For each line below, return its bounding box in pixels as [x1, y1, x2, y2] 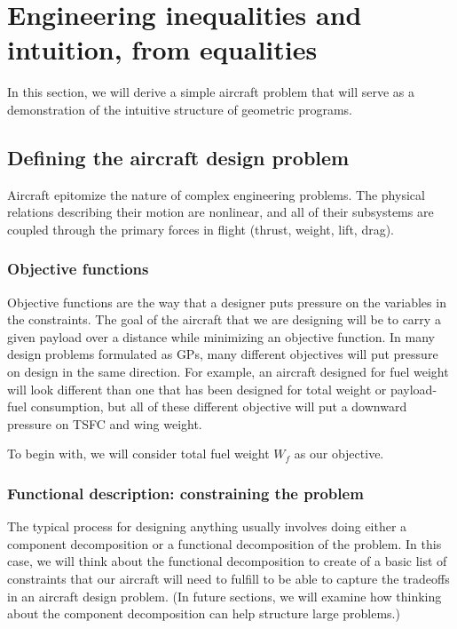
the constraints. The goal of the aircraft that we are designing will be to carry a [7, 310, 441, 329]
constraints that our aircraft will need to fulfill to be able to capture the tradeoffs [7, 569, 450, 588]
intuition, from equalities [7, 31, 318, 68]
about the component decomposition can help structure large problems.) [7, 604, 400, 623]
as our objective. [294, 444, 384, 463]
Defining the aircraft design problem [7, 143, 350, 171]
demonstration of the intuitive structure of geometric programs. [7, 100, 352, 118]
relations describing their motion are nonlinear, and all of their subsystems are [7, 203, 434, 221]
